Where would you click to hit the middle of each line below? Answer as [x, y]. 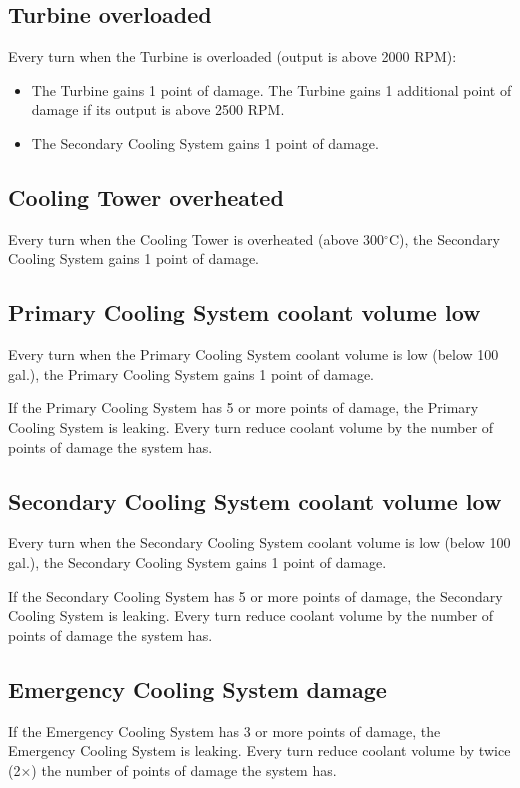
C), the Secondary [444, 238]
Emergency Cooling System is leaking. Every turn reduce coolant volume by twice [259, 750]
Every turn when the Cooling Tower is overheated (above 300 [196, 238]
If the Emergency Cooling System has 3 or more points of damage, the [224, 730]
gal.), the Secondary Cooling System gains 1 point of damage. [197, 561]
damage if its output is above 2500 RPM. [158, 109]
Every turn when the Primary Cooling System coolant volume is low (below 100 [253, 354]
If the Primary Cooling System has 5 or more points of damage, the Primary [243, 407]
